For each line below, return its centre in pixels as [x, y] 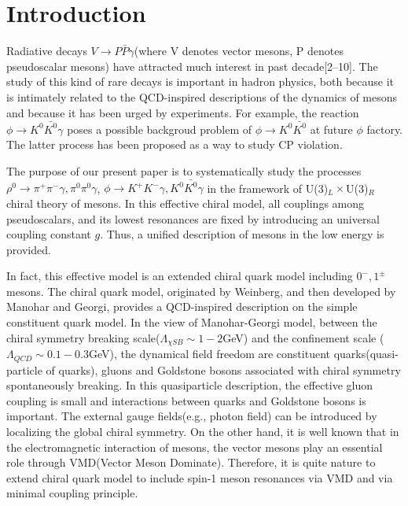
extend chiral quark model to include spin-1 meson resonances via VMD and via [200, 477]
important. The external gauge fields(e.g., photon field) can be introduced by [192, 416]
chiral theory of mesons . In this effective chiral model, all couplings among [186, 203]
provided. [29, 249]
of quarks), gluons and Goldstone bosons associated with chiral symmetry [223, 369]
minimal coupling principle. [72, 493]
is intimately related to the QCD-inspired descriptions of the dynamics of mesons [202, 96]
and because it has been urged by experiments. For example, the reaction [183, 112]
